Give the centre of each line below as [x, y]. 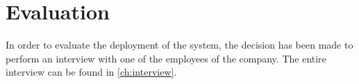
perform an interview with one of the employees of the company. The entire [166, 58]
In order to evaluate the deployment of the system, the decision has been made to [179, 45]
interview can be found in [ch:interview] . [91, 72]
